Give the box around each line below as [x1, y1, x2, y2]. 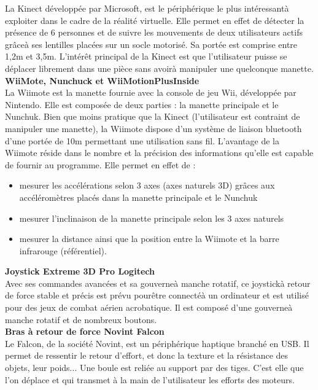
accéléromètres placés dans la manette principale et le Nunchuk [19, 190, 258, 203]
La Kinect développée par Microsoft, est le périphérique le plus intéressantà [5, 2, 289, 14]
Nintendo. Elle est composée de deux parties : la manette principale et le [5, 98, 279, 111]
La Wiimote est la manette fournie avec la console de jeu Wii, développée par [5, 86, 297, 99]
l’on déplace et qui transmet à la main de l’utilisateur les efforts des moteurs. [5, 373, 295, 386]
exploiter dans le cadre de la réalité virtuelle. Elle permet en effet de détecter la [5, 14, 304, 26]
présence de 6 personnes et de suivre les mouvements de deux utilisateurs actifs [5, 26, 303, 39]
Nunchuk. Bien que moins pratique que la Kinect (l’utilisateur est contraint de [5, 110, 300, 123]
